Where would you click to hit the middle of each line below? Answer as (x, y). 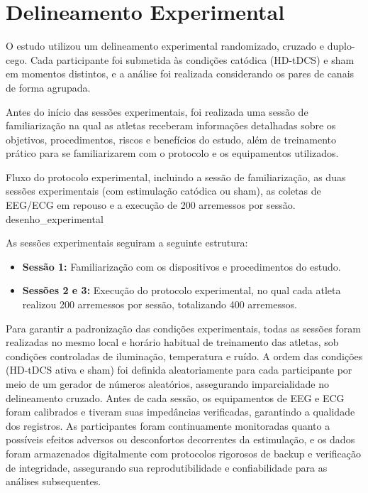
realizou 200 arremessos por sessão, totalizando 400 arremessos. (160, 304)
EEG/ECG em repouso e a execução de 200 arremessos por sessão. (151, 205)
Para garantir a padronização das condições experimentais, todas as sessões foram (183, 328)
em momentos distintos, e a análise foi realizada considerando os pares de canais (180, 74)
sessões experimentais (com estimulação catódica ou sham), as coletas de (163, 191)
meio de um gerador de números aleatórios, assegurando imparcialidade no (167, 384)
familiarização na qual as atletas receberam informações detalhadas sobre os (171, 125)
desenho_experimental (55, 218)
